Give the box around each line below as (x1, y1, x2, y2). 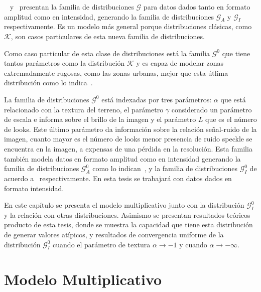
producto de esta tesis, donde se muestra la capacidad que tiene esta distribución (4, 219, 253, 230)
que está (220, 94, 246, 104)
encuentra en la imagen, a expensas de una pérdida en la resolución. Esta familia (4, 143, 252, 154)
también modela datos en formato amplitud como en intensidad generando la (4, 153, 241, 164)
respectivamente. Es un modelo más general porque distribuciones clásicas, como (4, 21, 252, 32)
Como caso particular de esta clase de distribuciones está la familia (4, 48, 210, 58)
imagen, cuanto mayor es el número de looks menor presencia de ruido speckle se (4, 133, 252, 144)
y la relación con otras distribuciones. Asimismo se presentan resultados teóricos (4, 209, 250, 220)
